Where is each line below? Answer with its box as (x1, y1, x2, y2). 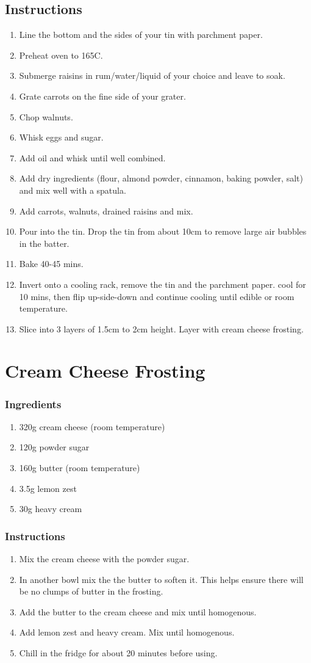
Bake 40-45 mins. (19, 257, 84, 270)
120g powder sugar (19, 441, 90, 453)
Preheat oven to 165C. (19, 48, 103, 61)
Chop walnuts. (19, 110, 73, 123)
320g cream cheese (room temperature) (19, 420, 165, 433)
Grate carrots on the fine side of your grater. (19, 89, 186, 102)
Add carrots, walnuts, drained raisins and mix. (19, 204, 193, 217)
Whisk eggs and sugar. (19, 131, 104, 144)
